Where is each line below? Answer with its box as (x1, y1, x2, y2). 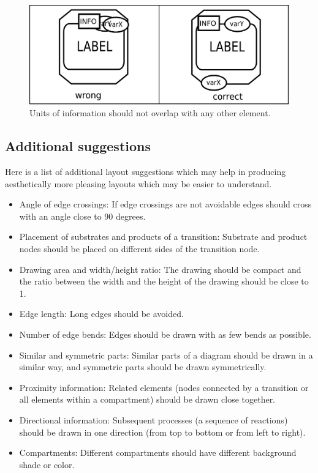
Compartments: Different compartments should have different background (19, 446, 297, 459)
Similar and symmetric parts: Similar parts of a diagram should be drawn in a (19, 348, 313, 361)
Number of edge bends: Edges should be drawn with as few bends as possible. (19, 328, 311, 341)
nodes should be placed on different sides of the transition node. (19, 242, 260, 255)
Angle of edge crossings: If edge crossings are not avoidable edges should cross (19, 198, 312, 210)
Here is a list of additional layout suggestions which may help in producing (5, 165, 286, 178)
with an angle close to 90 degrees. (19, 209, 146, 222)
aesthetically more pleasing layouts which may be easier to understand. (5, 177, 272, 190)
